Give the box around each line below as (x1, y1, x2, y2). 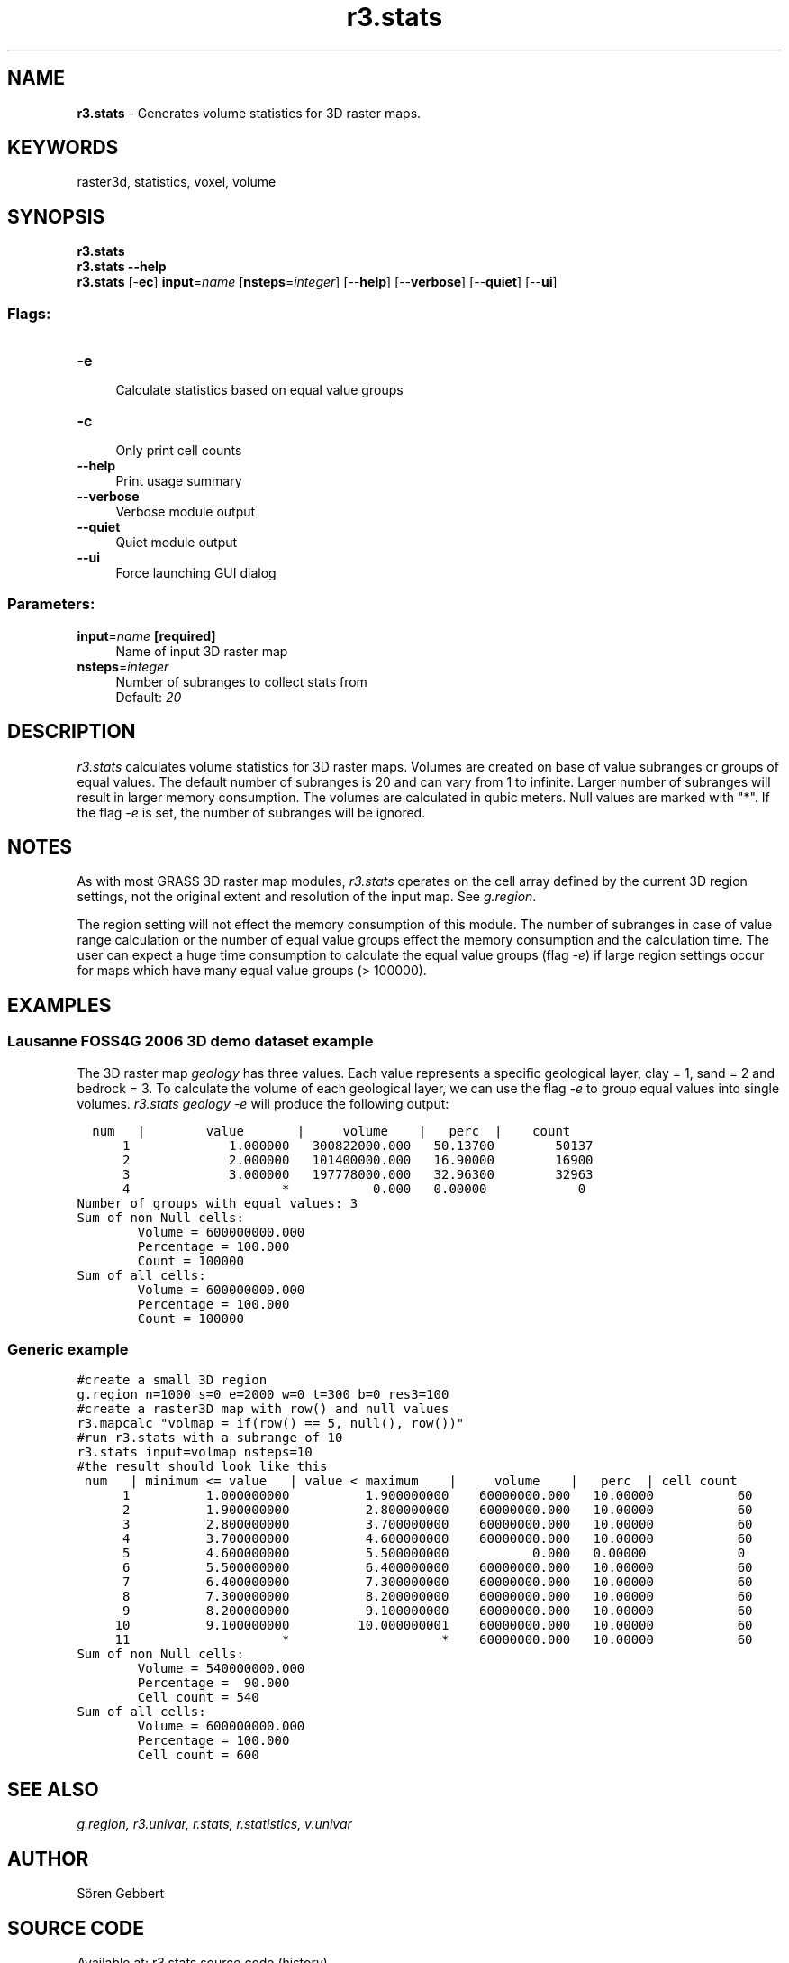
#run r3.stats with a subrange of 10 (77, 1430, 343, 1446)
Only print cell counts (115, 443, 242, 459)
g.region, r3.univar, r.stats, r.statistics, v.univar (77, 1816, 352, 1832)
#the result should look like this (77, 1459, 328, 1475)
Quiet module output (115, 534, 238, 551)
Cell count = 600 (137, 1748, 259, 1763)
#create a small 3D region (77, 1373, 268, 1388)
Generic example (7, 1340, 129, 1359)
